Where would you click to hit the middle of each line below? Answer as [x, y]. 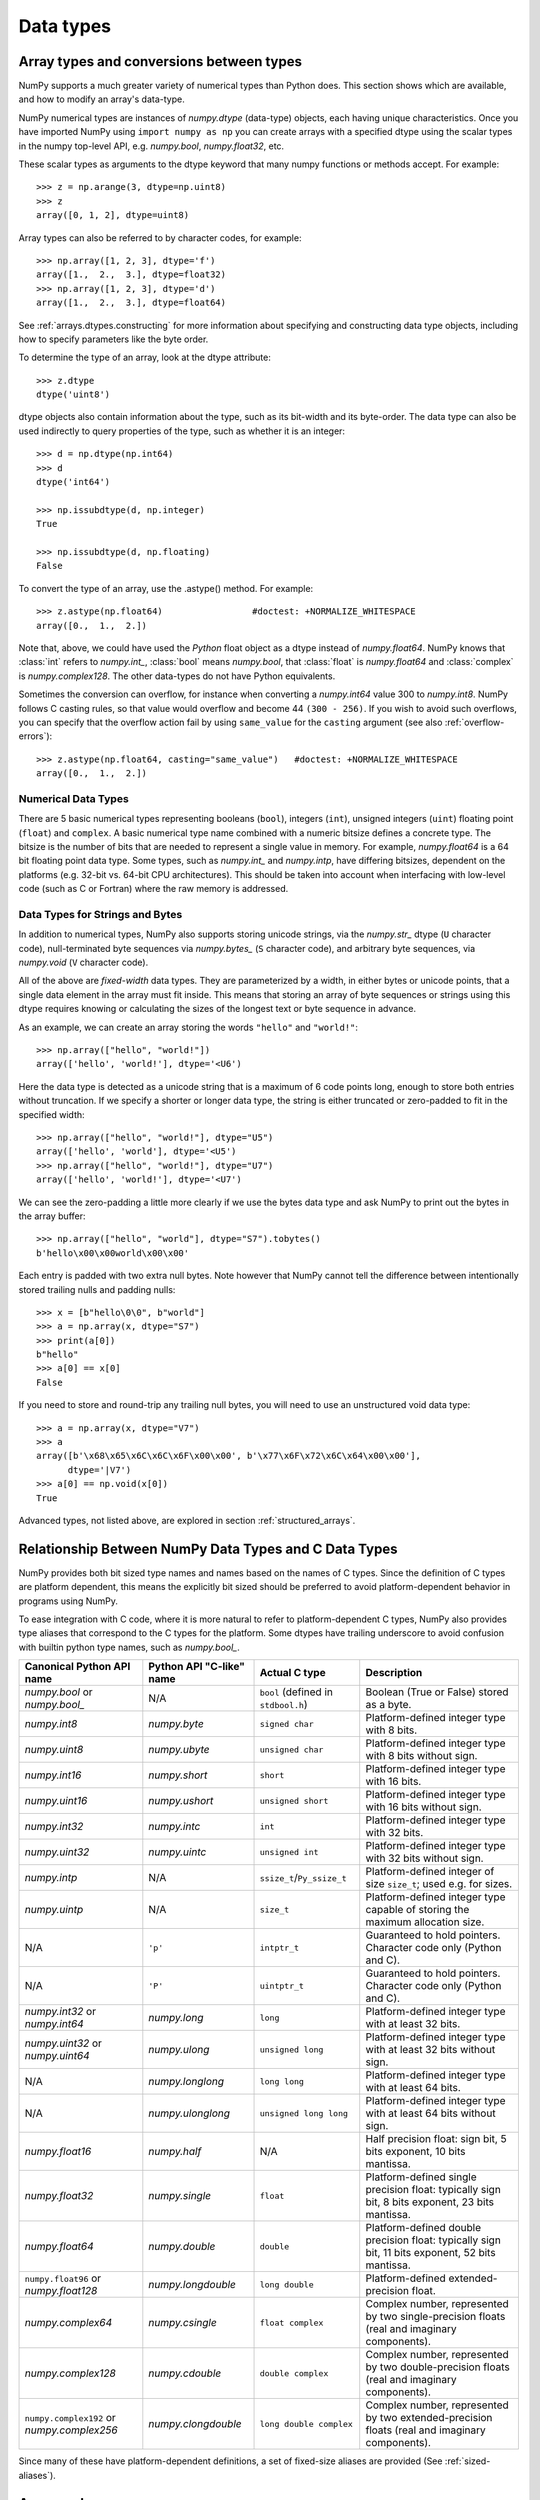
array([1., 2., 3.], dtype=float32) [131, 274]
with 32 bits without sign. [424, 1858]
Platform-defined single [421, 2177]
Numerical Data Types [73, 798]
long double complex [306, 2423]
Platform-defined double [423, 2228]
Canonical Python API [77, 1667]
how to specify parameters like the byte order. [113, 339]
